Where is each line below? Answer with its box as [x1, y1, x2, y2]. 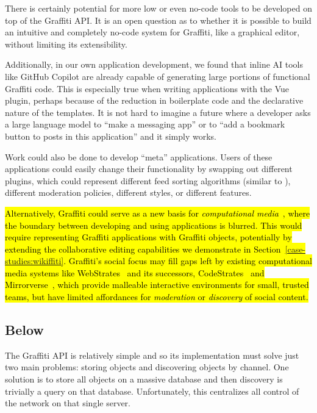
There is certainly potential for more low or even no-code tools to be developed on [5, 2, 312, 14]
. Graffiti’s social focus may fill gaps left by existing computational [63, 254, 312, 267]
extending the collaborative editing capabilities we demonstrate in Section [5, 242, 281, 255]
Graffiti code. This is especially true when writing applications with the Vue [5, 82, 290, 95]
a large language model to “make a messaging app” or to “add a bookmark [5, 118, 285, 131]
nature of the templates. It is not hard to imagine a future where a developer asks [5, 106, 311, 118]
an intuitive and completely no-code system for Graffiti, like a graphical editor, [5, 26, 300, 38]
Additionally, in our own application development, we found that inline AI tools [5, 58, 304, 71]
